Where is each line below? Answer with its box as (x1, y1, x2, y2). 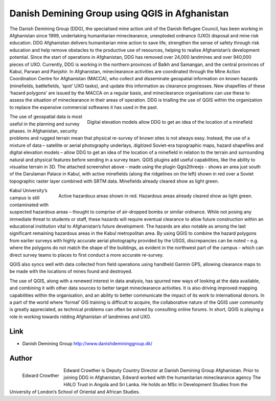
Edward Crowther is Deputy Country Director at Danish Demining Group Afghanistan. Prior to (63, 367, 259, 373)
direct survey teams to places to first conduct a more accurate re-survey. (9, 252, 164, 258)
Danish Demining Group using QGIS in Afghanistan (9, 8, 229, 19)
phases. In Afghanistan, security (9, 128, 78, 134)
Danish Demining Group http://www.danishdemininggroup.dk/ (22, 340, 153, 346)
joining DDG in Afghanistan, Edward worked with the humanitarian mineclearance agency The (63, 374, 261, 381)
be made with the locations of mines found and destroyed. (9, 269, 132, 275)
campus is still (9, 194, 40, 201)
